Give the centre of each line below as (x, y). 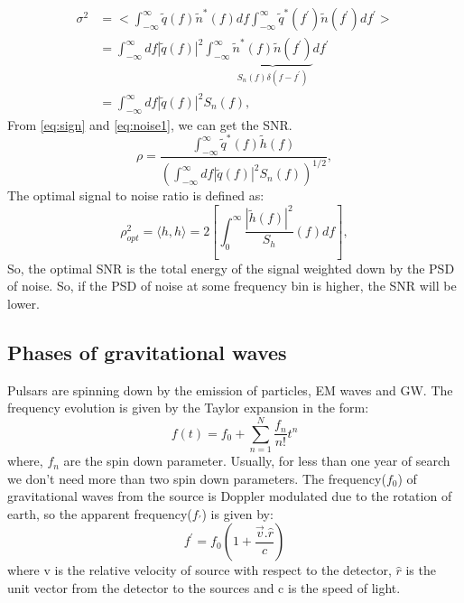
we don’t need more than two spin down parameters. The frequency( (197, 478)
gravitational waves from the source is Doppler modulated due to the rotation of (230, 496)
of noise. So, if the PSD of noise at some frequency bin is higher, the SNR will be (232, 286)
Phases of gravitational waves (147, 352)
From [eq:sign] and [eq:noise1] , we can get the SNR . (150, 124)
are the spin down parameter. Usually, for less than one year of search (257, 461)
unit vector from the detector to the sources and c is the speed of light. (204, 588)
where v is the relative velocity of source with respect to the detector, (200, 570)
